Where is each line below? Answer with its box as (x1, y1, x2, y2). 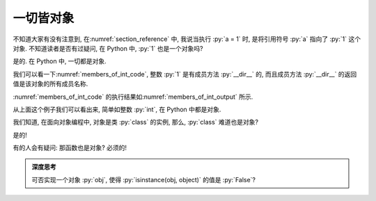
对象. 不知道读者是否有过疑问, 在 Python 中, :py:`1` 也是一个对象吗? (13, 44, 203, 52)
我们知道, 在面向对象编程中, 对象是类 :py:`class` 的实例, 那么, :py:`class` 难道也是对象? (13, 118, 259, 127)
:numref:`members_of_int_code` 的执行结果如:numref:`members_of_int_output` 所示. (13, 93, 253, 101)
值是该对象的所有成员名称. (13, 80, 88, 88)
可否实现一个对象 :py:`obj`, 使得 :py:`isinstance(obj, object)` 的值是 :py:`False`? (31, 175, 256, 184)
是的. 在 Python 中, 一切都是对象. (13, 57, 107, 65)
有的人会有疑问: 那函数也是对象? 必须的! (13, 143, 127, 152)
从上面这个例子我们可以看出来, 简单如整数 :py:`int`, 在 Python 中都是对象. (13, 105, 221, 113)
